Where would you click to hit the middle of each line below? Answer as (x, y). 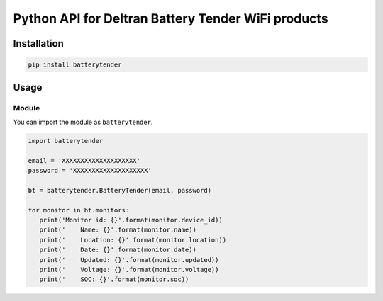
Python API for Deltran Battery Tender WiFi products (171, 18)
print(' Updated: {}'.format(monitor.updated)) (129, 260)
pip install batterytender (75, 65)
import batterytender (66, 141)
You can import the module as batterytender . (83, 122)
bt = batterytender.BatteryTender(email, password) (120, 190)
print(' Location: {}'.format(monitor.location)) (133, 240)
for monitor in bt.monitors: (79, 210)
